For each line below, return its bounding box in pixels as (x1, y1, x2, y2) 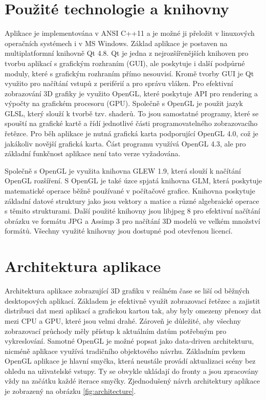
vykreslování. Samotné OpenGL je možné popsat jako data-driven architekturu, (5, 335, 254, 346)
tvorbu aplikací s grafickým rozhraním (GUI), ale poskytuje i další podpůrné (5, 57, 245, 68)
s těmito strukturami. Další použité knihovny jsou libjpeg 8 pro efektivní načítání (5, 205, 260, 216)
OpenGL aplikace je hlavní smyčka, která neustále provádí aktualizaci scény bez (5, 355, 256, 366)
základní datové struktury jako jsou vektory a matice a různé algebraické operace (5, 195, 259, 206)
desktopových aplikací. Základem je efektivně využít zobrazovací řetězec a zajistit (5, 295, 260, 306)
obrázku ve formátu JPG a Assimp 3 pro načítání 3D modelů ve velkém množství (5, 215, 260, 226)
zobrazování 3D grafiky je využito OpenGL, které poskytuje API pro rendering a (5, 88, 258, 98)
